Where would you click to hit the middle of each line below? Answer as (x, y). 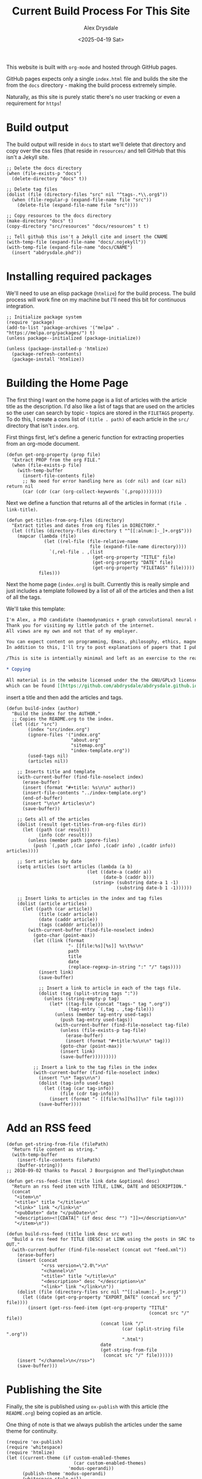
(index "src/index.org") (59, 729)
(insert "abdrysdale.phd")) (47, 252)
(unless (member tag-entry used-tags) (103, 1015)
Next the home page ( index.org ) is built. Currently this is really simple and (98, 584)
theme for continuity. (32, 1431)
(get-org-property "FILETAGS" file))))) (144, 568)
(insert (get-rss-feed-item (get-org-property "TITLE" (98, 1308)
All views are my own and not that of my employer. (72, 631)
